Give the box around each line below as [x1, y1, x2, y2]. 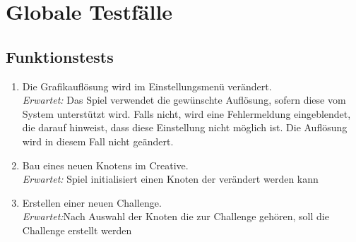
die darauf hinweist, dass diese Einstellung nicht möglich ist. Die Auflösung [22, 120, 348, 135]
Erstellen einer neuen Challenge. [22, 195, 162, 210]
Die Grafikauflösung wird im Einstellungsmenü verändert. [22, 78, 272, 93]
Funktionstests [6, 45, 114, 67]
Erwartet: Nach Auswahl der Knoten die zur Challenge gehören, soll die [22, 209, 329, 224]
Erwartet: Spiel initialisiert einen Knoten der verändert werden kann [22, 171, 319, 186]
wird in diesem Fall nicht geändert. [22, 133, 174, 148]
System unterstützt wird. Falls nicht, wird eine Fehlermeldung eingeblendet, [22, 106, 351, 121]
